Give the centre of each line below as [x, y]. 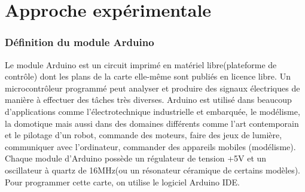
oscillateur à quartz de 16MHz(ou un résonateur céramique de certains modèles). [153, 170]
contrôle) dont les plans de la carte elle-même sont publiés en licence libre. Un [148, 76]
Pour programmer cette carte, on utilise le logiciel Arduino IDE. [122, 182]
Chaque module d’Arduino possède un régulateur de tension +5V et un [136, 158]
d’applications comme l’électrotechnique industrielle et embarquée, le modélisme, [152, 111]
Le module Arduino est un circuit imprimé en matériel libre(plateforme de [141, 64]
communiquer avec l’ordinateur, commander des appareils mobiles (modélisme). [150, 146]
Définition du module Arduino [80, 42]
